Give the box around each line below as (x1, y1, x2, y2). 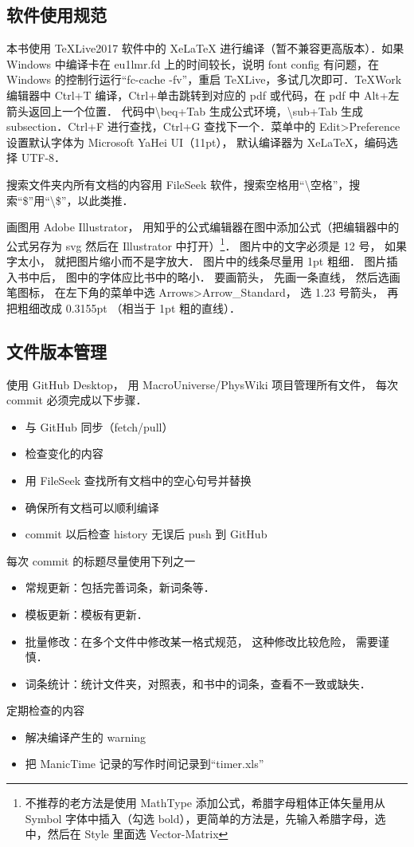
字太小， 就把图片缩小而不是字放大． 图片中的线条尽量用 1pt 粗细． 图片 (6, 252, 387, 269)
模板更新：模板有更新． (25, 605, 148, 622)
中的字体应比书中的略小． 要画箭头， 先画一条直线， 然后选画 (76, 268, 400, 285)
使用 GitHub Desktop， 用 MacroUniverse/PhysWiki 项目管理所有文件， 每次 (6, 376, 398, 392)
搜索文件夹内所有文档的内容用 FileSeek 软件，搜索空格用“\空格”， (6, 175, 350, 192)
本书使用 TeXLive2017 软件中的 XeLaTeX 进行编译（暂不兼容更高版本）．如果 (6, 40, 404, 57)
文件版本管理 (6, 338, 107, 363)
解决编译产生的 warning (25, 728, 146, 745)
